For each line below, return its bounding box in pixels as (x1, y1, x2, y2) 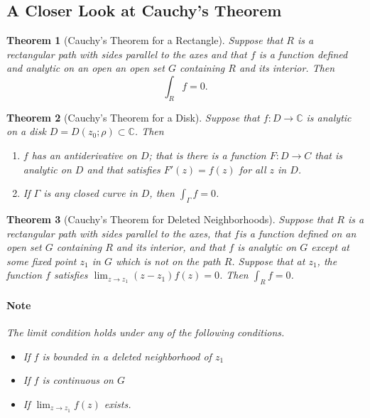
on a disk (6, 124, 46, 139)
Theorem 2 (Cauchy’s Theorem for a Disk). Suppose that (6, 109, 260, 124)
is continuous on (42, 373, 114, 387)
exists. (104, 396, 131, 411)
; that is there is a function (148, 147, 266, 162)
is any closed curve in (43, 186, 138, 200)
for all (239, 161, 266, 176)
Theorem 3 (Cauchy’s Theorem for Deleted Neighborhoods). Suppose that (6, 211, 334, 226)
